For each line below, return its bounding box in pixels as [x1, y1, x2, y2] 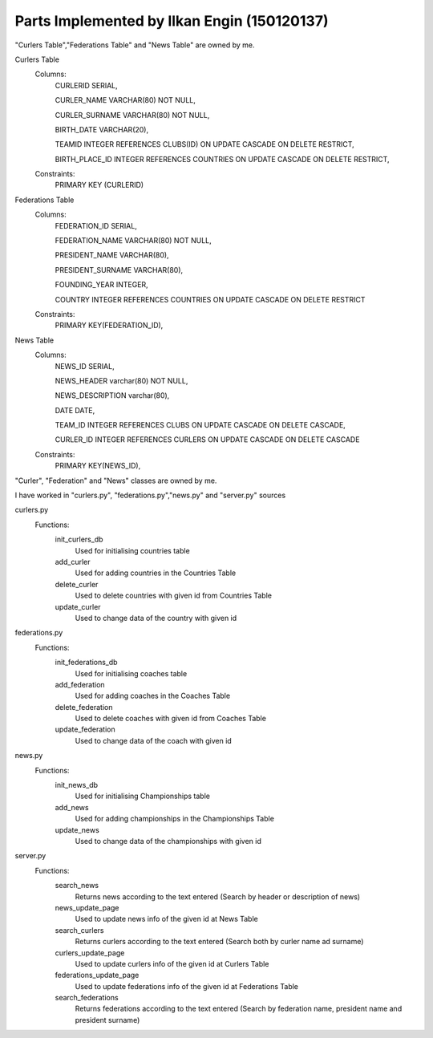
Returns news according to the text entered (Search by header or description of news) [75, 891, 361, 902]
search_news [55, 881, 99, 890]
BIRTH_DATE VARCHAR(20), [55, 124, 148, 134]
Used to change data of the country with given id [75, 613, 237, 622]
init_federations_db [55, 658, 118, 667]
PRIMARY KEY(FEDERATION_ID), [55, 321, 164, 330]
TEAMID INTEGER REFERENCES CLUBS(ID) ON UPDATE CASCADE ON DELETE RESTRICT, [55, 140, 354, 149]
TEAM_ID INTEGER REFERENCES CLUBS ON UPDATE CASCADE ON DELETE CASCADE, [55, 420, 346, 430]
